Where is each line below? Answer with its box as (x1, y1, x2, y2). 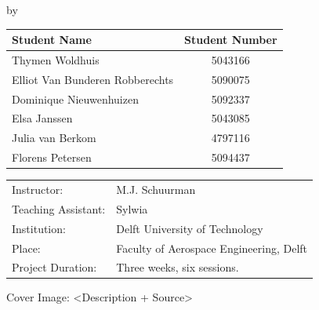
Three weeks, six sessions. (116, 259, 239, 275)
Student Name (12, 31, 92, 48)
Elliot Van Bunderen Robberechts (12, 71, 174, 87)
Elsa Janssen (12, 110, 73, 126)
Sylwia (116, 200, 148, 217)
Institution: (12, 220, 66, 236)
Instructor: (12, 181, 63, 197)
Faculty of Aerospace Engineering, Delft (116, 239, 308, 256)
